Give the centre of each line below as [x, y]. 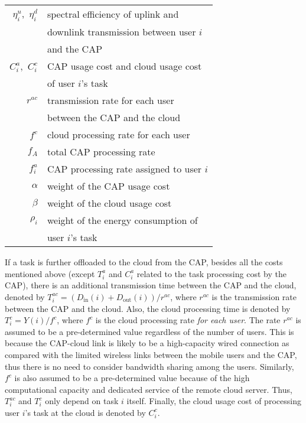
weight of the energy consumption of [122, 220]
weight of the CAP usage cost [108, 186]
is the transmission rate [254, 296]
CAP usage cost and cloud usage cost [124, 66]
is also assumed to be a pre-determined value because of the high [132, 378]
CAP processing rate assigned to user [124, 169]
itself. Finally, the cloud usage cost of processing [214, 401]
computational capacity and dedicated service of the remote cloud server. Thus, [149, 389]
